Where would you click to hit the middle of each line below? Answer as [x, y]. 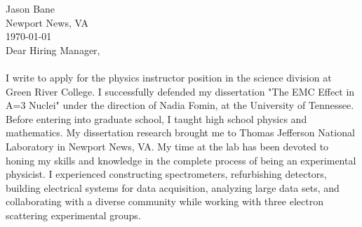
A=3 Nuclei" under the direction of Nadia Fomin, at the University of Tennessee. [180, 105]
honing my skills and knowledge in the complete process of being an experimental [181, 160]
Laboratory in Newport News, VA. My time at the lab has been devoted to [167, 146]
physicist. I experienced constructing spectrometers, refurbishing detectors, [166, 174]
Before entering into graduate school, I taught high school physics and [156, 118]
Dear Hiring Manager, [53, 50]
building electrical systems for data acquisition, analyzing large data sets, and [173, 187]
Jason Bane [31, 8]
